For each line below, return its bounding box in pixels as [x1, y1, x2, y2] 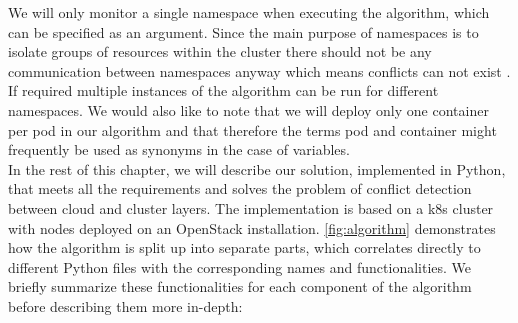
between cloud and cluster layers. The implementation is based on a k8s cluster [8, 197, 494, 218]
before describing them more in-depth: [8, 295, 243, 316]
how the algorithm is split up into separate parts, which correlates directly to [8, 237, 481, 258]
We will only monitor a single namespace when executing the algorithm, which [8, 2, 490, 22]
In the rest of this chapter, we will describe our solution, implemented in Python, [8, 158, 506, 179]
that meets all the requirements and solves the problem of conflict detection [8, 178, 472, 199]
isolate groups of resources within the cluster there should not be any [8, 41, 432, 62]
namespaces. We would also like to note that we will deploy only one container [8, 99, 489, 120]
